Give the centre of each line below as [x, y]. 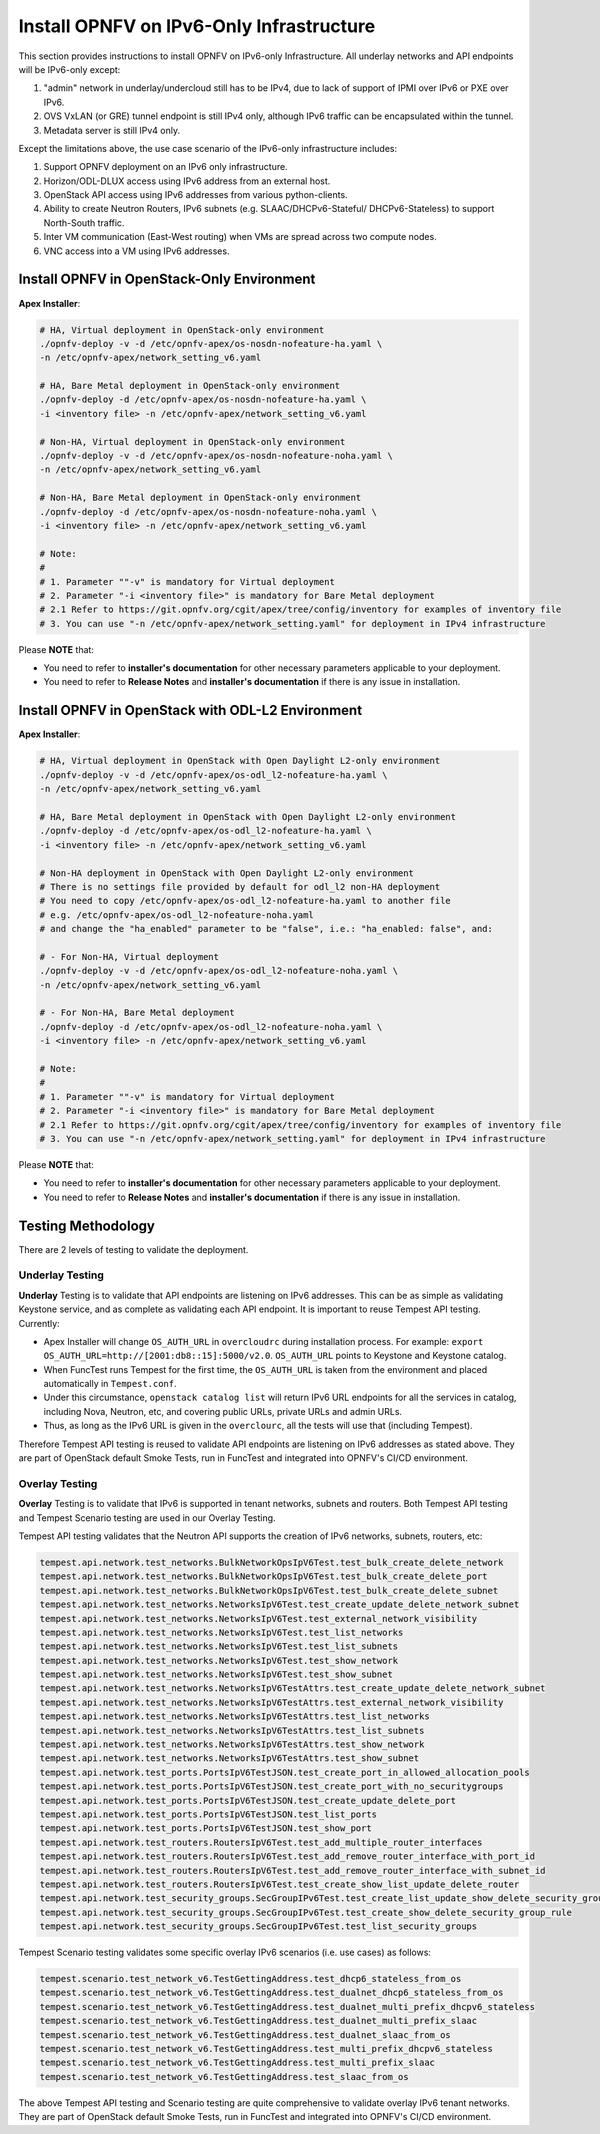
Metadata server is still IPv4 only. [111, 130]
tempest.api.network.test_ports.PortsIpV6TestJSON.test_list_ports [208, 1814]
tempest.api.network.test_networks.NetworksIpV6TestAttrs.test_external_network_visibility [271, 1702]
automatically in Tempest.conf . [110, 1384]
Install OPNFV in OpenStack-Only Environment [167, 279]
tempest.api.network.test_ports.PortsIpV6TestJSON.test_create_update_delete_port [248, 1800]
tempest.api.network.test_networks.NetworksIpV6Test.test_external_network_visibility [258, 1618]
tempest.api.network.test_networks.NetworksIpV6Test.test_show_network [219, 1660]
